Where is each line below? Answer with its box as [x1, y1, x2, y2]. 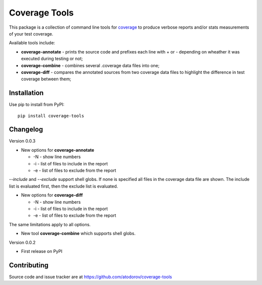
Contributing [9, 261, 49, 269]
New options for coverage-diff [21, 192, 83, 198]
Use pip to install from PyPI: [9, 102, 65, 107]
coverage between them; [21, 76, 71, 82]
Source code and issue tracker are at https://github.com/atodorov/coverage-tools [9, 274, 172, 280]
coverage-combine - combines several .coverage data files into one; [21, 62, 160, 68]
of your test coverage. [9, 31, 53, 36]
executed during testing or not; [21, 56, 83, 62]
